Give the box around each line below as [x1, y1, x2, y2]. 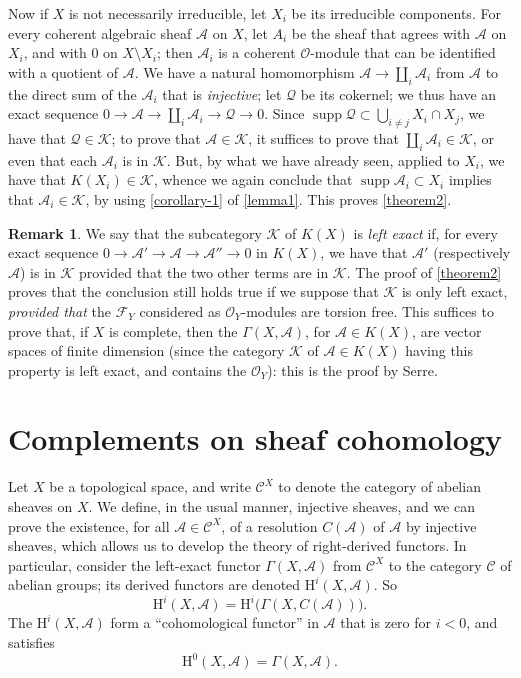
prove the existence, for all [8, 515, 170, 536]
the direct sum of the [8, 83, 137, 104]
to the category [388, 554, 482, 575]
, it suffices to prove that [248, 127, 399, 148]
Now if [8, 3, 49, 23]
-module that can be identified [310, 42, 496, 63]
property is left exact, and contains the [8, 359, 247, 380]
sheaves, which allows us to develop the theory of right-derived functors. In [8, 535, 467, 556]
